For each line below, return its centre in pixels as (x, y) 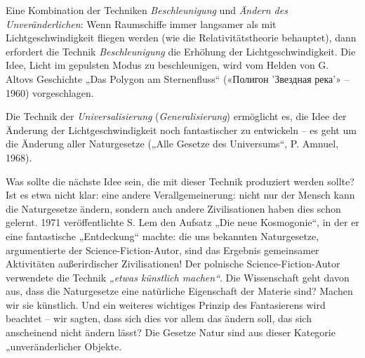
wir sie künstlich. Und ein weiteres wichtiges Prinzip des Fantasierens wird (166, 304)
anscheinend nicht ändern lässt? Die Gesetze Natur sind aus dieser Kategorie (171, 332)
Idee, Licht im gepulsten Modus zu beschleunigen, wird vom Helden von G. (167, 65)
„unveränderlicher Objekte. (64, 346)
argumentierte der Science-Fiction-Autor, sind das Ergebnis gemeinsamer (162, 250)
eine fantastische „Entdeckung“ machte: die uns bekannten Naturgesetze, (162, 236)
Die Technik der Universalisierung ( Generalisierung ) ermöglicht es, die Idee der (176, 116)
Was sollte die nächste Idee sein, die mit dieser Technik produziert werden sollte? (180, 181)
